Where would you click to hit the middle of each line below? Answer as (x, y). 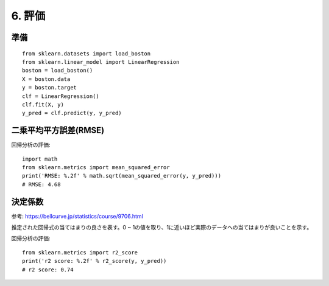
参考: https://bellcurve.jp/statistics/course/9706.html (77, 216)
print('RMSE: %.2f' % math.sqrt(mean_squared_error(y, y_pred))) (122, 176)
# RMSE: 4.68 (41, 184)
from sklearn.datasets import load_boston (87, 54)
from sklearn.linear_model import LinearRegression (101, 62)
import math (40, 159)
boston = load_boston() (58, 71)
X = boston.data (46, 79)
